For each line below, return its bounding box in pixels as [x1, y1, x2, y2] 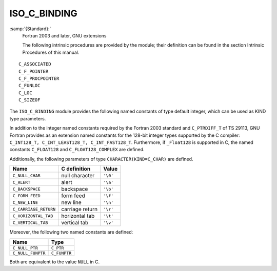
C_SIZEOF [18, 97, 41, 103]
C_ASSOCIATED [18, 61, 51, 67]
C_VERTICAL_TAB [12, 220, 48, 225]
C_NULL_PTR [12, 245, 38, 251]
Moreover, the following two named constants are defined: [9, 229, 133, 235]
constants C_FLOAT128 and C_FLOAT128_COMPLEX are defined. [9, 147, 145, 153]
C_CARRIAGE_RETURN [12, 206, 56, 212]
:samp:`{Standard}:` [9, 26, 51, 32]
